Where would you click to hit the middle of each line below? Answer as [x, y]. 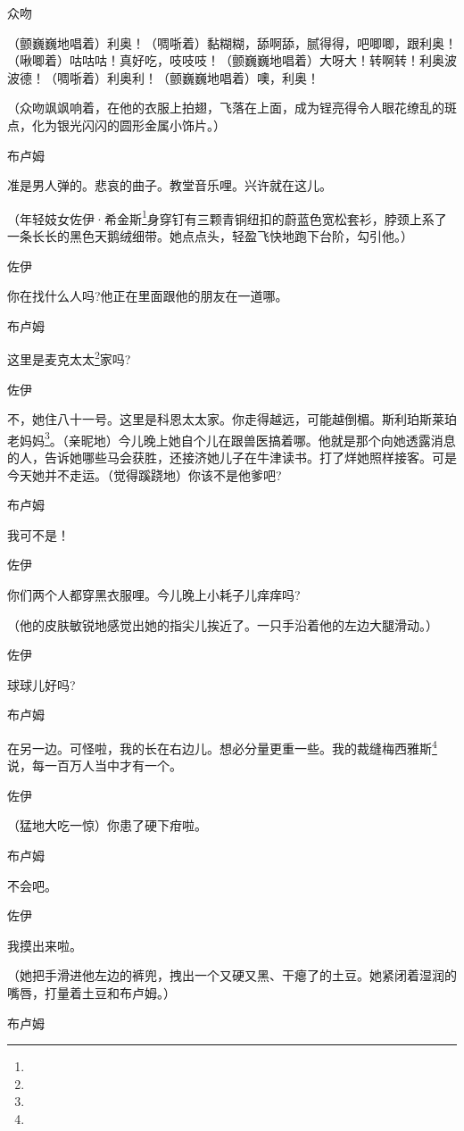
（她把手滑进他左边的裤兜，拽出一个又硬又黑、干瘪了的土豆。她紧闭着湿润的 [232, 975]
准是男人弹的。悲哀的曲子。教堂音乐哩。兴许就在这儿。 [170, 185]
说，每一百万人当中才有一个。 [95, 765]
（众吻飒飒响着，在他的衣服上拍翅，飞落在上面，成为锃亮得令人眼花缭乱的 [226, 108]
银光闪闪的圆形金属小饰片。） [141, 125]
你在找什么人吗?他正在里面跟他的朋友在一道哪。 [148, 296]
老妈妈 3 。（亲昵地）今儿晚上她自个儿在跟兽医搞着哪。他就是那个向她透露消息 [232, 438]
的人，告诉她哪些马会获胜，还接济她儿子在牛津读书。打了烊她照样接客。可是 [232, 457]
